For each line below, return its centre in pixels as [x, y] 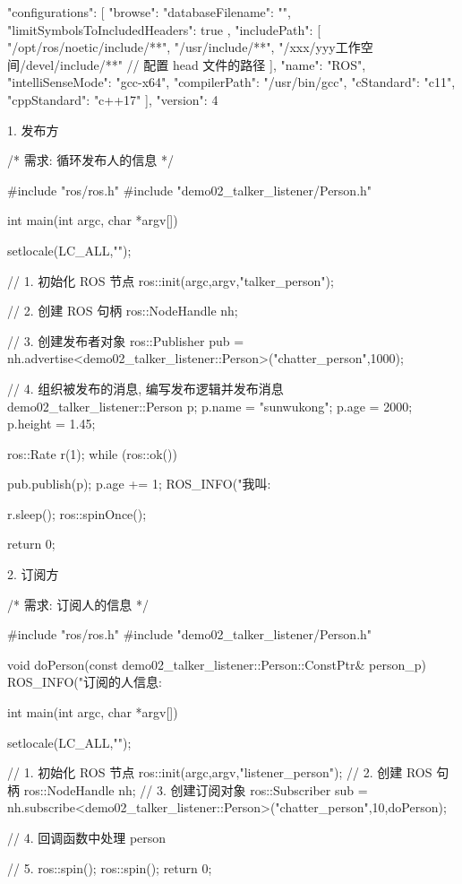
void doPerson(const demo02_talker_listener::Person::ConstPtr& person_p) [217, 664]
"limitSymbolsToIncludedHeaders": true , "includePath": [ [164, 29]
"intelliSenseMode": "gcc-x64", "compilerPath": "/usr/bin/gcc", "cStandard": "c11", [231, 82]
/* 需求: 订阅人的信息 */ [78, 604]
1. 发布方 [33, 130]
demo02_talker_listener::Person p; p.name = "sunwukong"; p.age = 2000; [210, 406]
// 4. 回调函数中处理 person [87, 837]
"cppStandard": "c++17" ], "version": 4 [113, 99]
